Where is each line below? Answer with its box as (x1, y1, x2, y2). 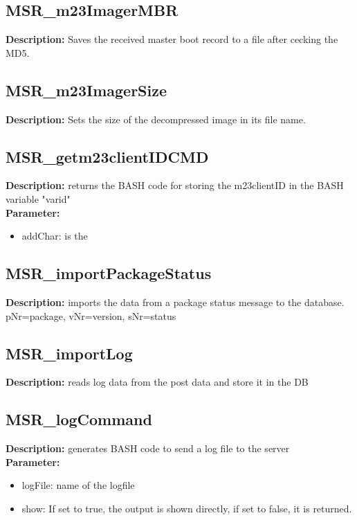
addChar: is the (21, 228, 88, 243)
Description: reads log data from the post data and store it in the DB (6, 375, 309, 389)
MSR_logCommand (6, 409, 152, 430)
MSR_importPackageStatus (6, 262, 212, 284)
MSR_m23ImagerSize (6, 79, 167, 100)
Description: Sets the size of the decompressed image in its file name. (6, 111, 306, 126)
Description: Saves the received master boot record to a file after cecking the (6, 32, 338, 46)
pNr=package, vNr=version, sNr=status (6, 308, 176, 323)
